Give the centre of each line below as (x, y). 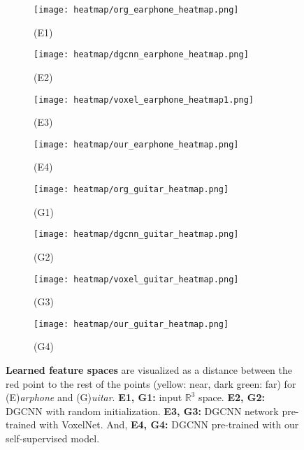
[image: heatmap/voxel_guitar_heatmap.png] (136, 279)
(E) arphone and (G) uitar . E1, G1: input (94, 397)
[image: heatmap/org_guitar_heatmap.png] (131, 189)
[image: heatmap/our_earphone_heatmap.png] (136, 144)
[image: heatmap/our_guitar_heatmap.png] (131, 324)
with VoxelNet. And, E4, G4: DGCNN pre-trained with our (169, 424)
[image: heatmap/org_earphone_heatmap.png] (136, 10)
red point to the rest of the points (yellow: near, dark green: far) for (151, 383)
